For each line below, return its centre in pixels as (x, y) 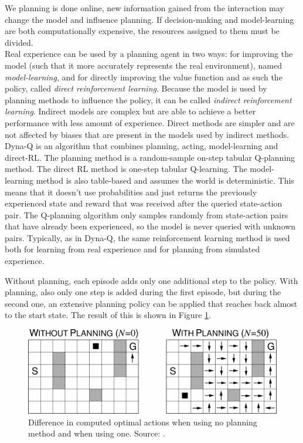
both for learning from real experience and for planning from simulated (132, 249)
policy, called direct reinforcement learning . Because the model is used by (136, 88)
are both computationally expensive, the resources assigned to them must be (142, 31)
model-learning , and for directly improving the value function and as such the (144, 77)
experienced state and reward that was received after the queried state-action (144, 203)
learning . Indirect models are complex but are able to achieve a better (130, 111)
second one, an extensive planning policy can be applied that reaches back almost (151, 303)
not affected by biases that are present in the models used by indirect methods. (147, 134)
